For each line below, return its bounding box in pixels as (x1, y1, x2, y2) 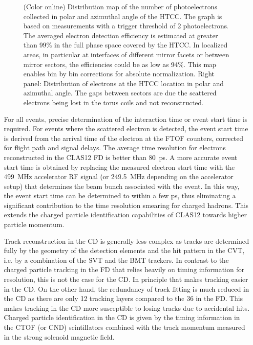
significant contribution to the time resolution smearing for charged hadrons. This (4, 200, 249, 210)
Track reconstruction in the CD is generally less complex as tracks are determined (4, 235, 249, 246)
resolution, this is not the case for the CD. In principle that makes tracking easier (4, 274, 248, 284)
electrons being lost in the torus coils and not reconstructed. (23, 97, 204, 107)
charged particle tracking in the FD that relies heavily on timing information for (4, 264, 245, 275)
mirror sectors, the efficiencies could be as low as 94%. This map (23, 59, 216, 69)
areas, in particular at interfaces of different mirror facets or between (23, 49, 229, 59)
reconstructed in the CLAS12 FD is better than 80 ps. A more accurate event (4, 152, 237, 162)
